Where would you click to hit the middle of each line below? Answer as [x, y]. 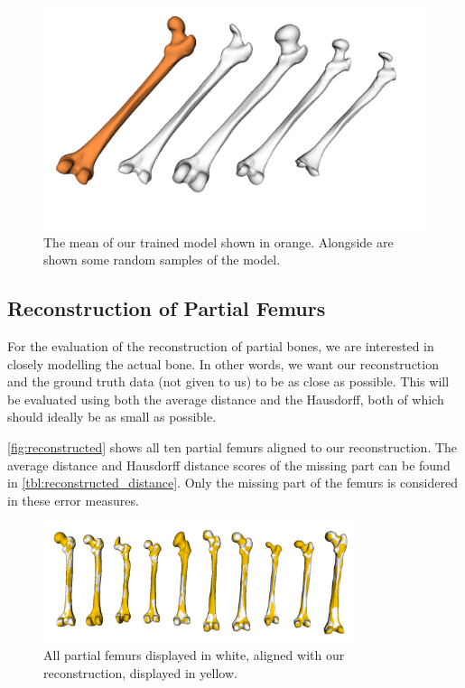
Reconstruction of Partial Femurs [167, 308]
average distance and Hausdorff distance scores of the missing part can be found [229, 465]
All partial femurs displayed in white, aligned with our [194, 654]
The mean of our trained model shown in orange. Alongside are [219, 242]
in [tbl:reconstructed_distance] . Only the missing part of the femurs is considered [232, 483]
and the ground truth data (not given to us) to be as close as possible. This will [228, 381]
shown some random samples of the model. [162, 260]
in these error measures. [73, 500]
